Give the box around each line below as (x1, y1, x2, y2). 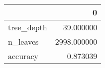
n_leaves (8, 36, 39, 47)
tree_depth (8, 21, 47, 33)
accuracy (8, 50, 38, 62)
